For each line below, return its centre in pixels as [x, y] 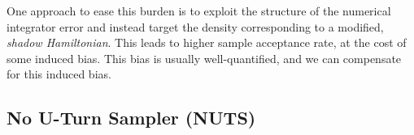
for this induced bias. [59, 74]
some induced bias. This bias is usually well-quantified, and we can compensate [204, 58]
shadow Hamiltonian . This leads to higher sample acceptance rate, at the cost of [207, 42]
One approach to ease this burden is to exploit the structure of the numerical [199, 11]
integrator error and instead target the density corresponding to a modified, [195, 26]
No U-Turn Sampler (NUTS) [131, 118]
